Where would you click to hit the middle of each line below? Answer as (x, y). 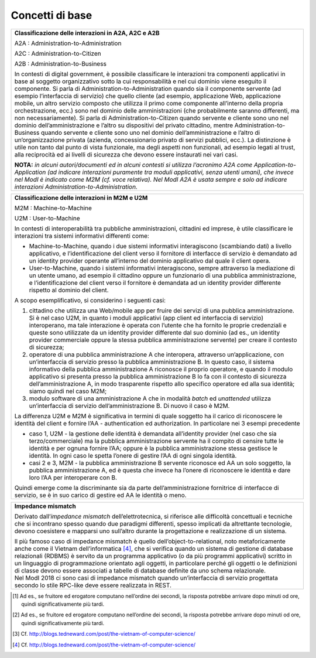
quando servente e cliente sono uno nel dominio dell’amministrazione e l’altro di (151, 132)
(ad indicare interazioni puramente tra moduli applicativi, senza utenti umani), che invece (170, 172)
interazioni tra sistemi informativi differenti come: (82, 236)
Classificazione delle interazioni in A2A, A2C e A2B (87, 33)
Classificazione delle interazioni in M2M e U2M (81, 197)
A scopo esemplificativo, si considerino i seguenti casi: (90, 300)
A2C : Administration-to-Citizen (58, 53)
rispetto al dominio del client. (69, 290)
